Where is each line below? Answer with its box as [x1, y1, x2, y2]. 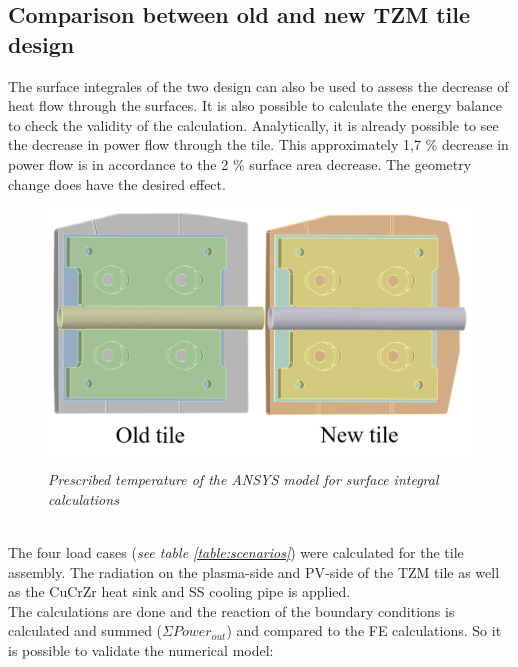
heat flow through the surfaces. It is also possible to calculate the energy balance [8, 95, 503, 116]
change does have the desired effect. [8, 173, 226, 194]
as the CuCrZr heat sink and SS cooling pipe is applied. [8, 581, 351, 602]
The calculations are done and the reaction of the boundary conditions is [8, 600, 455, 621]
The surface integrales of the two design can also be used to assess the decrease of [8, 75, 509, 96]
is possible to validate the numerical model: [8, 639, 274, 660]
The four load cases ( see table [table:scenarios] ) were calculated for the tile [8, 542, 464, 562]
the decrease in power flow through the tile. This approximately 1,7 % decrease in [8, 134, 509, 155]
